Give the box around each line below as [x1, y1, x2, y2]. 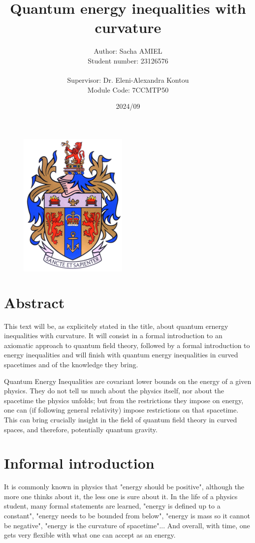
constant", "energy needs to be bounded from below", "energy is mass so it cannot [4, 511, 250, 521]
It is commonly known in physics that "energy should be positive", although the [4, 481, 245, 492]
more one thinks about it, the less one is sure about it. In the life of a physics [4, 491, 238, 501]
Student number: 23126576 [88, 55, 168, 65]
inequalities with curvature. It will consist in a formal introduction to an [4, 330, 223, 341]
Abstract [4, 292, 65, 312]
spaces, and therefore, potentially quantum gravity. [4, 424, 158, 434]
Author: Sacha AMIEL [94, 46, 162, 56]
